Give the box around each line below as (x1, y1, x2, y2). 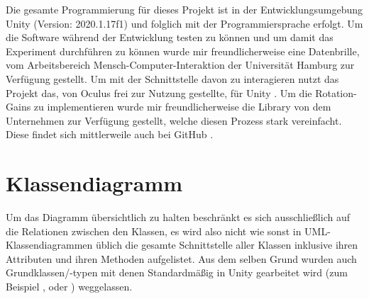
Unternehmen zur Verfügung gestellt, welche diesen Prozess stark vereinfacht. (6, 113, 342, 128)
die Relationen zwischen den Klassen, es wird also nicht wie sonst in (6, 223, 302, 238)
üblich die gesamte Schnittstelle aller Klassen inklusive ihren (95, 237, 358, 252)
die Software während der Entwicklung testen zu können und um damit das (6, 30, 334, 45)
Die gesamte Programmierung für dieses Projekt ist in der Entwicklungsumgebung (6, 2, 363, 16)
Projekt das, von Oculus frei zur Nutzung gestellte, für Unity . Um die (6, 85, 312, 100)
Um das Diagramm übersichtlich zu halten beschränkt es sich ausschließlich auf (6, 210, 350, 225)
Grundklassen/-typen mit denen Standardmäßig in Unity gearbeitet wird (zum (6, 265, 348, 280)
